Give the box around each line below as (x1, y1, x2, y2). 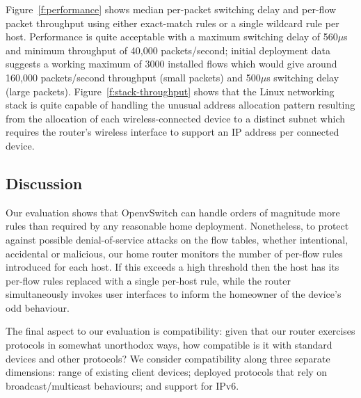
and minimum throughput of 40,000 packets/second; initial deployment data (6, 42, 330, 57)
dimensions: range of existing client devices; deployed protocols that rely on (6, 365, 328, 379)
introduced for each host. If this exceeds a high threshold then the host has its (6, 260, 339, 274)
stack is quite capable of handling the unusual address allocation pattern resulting (6, 97, 355, 112)
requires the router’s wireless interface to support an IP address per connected (6, 125, 339, 139)
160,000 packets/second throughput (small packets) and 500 (6, 70, 261, 84)
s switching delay (266, 70, 339, 84)
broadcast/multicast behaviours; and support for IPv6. (6, 378, 239, 392)
